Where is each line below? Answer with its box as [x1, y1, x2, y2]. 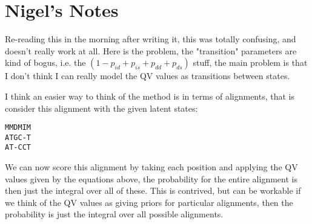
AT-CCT [5, 143, 31, 152]
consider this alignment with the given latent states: [5, 101, 198, 114]
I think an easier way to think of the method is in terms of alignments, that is [5, 89, 295, 102]
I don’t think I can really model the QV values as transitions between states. [5, 69, 290, 82]
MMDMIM [5, 123, 31, 132]
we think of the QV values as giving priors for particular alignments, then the [5, 196, 293, 208]
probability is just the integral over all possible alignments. [5, 208, 224, 220]
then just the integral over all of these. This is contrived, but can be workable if [5, 184, 301, 197]
